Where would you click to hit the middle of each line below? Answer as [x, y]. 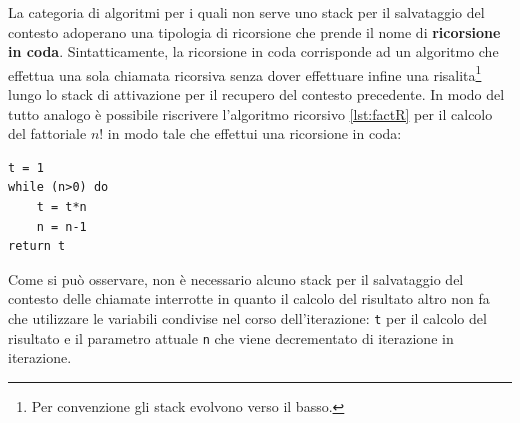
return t [37, 246]
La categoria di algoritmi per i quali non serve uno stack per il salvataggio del [246, 12]
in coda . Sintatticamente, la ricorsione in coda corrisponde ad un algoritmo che [253, 51]
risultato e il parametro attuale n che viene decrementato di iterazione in [231, 337]
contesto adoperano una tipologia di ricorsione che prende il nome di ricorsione [254, 31]
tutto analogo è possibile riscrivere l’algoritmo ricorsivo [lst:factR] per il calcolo [250, 113]
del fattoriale [47, 133]
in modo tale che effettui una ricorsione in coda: [254, 133]
